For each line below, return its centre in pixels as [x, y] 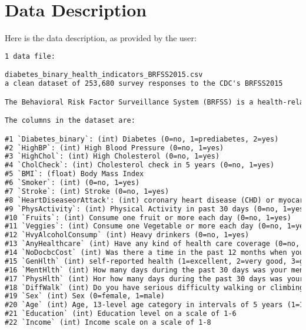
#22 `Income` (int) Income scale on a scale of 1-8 [108, 323]
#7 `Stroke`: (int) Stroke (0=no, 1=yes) [87, 191]
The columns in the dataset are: [70, 121]
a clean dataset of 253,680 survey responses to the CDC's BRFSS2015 [144, 84]
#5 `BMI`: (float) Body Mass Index [74, 174]
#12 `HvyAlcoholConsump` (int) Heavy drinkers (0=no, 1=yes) [127, 235]
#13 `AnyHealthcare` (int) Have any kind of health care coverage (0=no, [152, 244]
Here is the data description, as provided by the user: [101, 38]
